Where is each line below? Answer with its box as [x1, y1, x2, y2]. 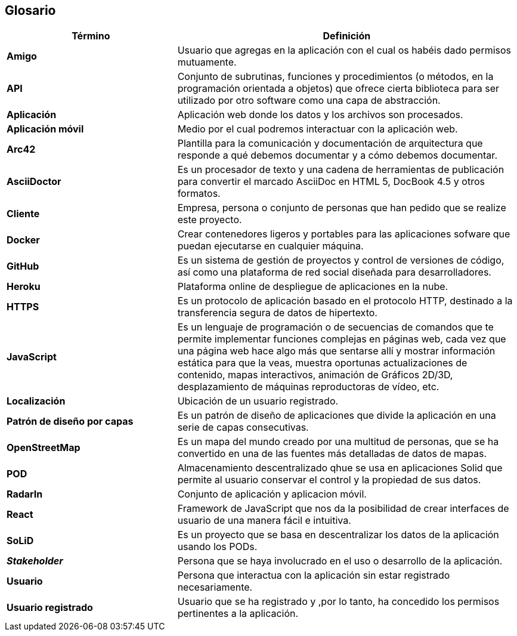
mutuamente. [177, 56, 237, 69]
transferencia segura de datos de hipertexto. [177, 307, 377, 319]
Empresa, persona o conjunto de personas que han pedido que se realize [177, 202, 506, 214]
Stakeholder [7, 555, 63, 567]
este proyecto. [177, 214, 242, 226]
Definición [323, 30, 371, 42]
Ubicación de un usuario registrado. [177, 395, 339, 407]
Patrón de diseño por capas [7, 415, 134, 428]
